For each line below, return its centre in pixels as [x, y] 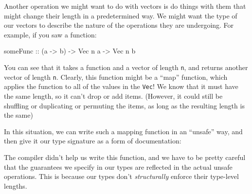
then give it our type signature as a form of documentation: [93, 141]
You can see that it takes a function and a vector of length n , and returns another [126, 67]
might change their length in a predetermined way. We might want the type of [121, 15]
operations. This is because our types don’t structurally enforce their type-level [121, 176]
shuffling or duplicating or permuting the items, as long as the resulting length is [124, 105]
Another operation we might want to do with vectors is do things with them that [125, 6]
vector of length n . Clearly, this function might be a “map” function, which [116, 77]
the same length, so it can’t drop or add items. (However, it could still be [113, 96]
